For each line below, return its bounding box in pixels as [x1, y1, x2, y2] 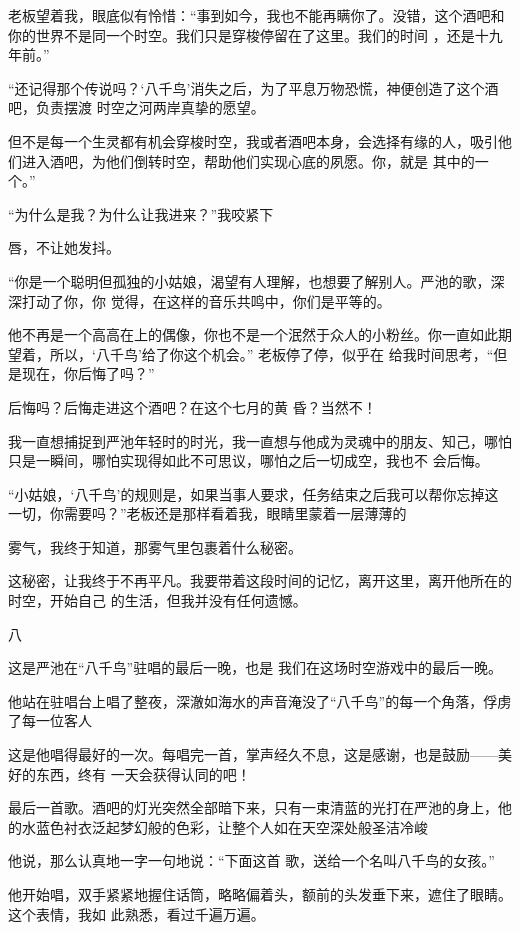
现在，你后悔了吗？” [21, 363, 155, 384]
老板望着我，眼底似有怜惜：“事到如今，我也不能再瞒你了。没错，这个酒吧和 [8, 5, 505, 25]
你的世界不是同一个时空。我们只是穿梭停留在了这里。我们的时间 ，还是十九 [8, 24, 503, 45]
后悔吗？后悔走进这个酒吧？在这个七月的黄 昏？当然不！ [8, 396, 377, 417]
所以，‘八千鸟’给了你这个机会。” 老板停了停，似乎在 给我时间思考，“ [49, 343, 494, 364]
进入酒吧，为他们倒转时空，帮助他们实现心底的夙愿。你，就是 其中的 [21, 150, 475, 171]
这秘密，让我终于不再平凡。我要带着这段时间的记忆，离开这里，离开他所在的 [8, 570, 512, 591]
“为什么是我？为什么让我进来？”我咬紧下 [8, 203, 274, 224]
